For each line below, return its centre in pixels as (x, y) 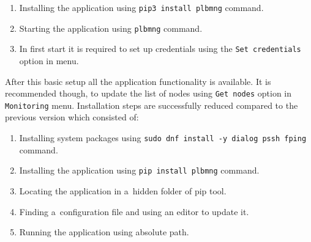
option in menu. (49, 60)
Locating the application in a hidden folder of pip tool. (123, 190)
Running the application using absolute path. (104, 232)
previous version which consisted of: (72, 117)
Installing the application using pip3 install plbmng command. (141, 7)
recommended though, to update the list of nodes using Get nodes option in (148, 93)
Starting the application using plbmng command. (111, 28)
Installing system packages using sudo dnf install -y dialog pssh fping (163, 138)
